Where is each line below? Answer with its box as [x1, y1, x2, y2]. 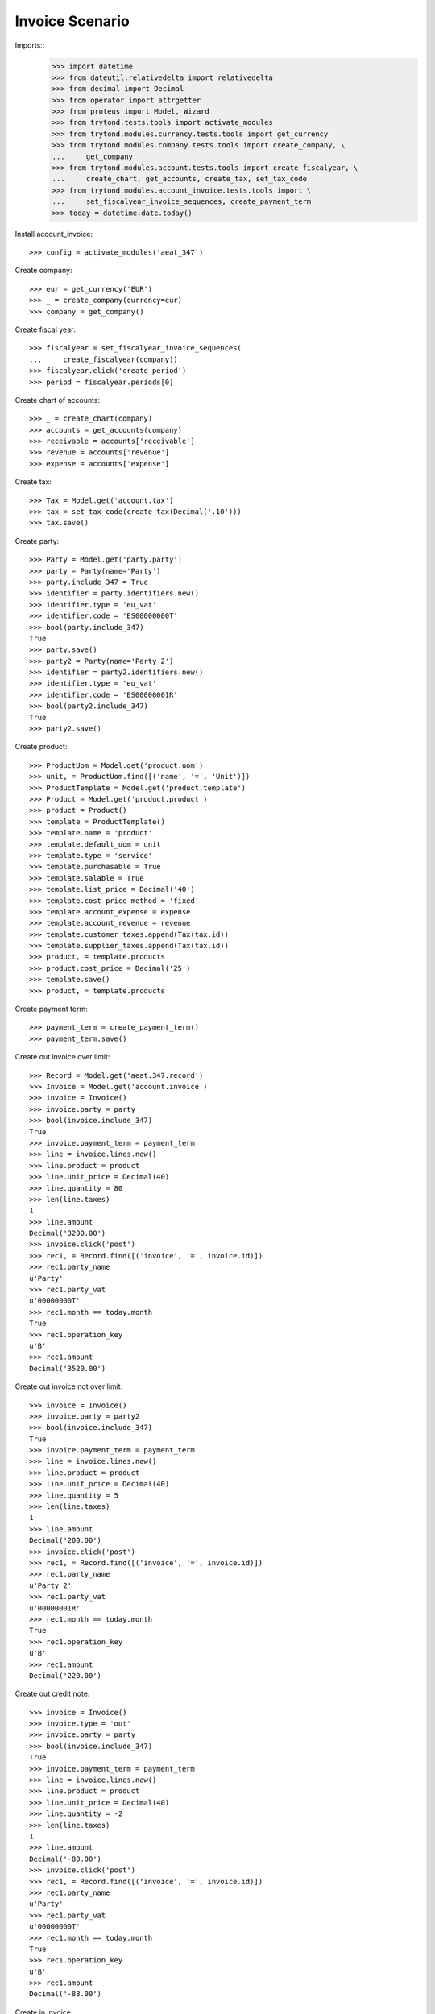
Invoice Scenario [14, 12, 130, 30]
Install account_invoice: [14, 229, 93, 238]
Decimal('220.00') [29, 1671, 102, 1680]
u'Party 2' [29, 1581, 72, 1590]
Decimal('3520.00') [29, 1364, 106, 1373]
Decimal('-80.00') [29, 1854, 102, 1863]
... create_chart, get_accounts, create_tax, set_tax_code [52, 174, 308, 184]
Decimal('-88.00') [29, 1990, 102, 1999]
